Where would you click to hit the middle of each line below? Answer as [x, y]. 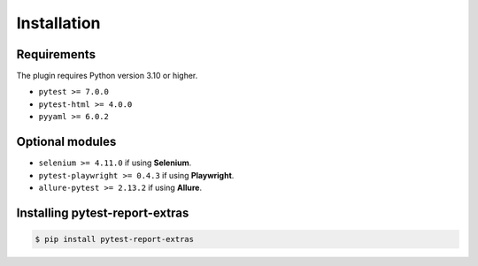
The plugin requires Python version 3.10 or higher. [107, 76]
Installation [58, 23]
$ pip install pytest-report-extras [115, 239]
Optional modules [66, 142]
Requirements [56, 54]
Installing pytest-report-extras [103, 213]
